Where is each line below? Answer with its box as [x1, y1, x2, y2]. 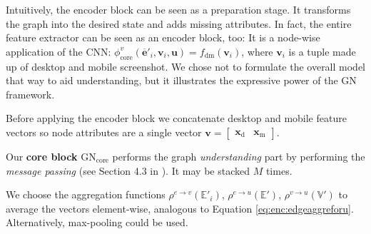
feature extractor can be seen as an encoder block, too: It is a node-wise [6, 30, 320, 45]
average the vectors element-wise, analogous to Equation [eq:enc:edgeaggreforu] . [6, 200, 354, 215]
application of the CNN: [6, 44, 111, 58]
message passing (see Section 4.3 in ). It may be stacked [6, 163, 250, 178]
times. [265, 163, 293, 178]
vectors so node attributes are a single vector [6, 124, 202, 139]
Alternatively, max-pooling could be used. [6, 215, 188, 230]
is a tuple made [288, 44, 356, 58]
